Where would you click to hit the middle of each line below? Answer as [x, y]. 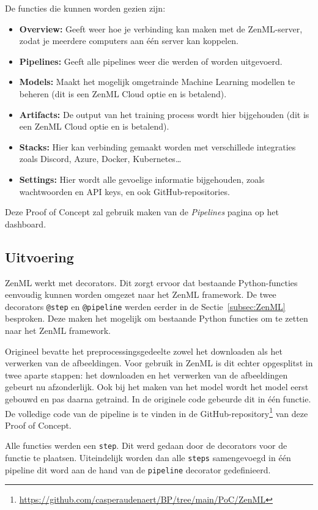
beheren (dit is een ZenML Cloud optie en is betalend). [123, 93]
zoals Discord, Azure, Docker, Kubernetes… [100, 159]
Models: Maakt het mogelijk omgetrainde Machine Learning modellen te [157, 82]
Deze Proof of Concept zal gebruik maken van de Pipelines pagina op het [142, 212]
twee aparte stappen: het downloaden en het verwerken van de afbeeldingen [146, 375]
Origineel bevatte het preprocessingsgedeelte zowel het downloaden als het [144, 351]
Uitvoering [39, 257]
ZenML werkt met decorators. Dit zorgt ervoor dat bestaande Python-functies [151, 282]
